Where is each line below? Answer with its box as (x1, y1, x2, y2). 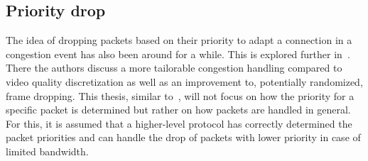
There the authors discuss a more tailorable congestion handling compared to (6, 60, 342, 75)
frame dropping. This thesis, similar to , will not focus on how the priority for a (6, 88, 355, 103)
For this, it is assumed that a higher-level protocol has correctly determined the (6, 116, 352, 131)
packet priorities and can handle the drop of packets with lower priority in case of (6, 130, 361, 145)
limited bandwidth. (6, 143, 89, 158)
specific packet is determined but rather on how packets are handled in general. (6, 102, 351, 117)
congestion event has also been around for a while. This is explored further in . (6, 46, 350, 61)
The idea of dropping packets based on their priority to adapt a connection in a (6, 33, 352, 48)
